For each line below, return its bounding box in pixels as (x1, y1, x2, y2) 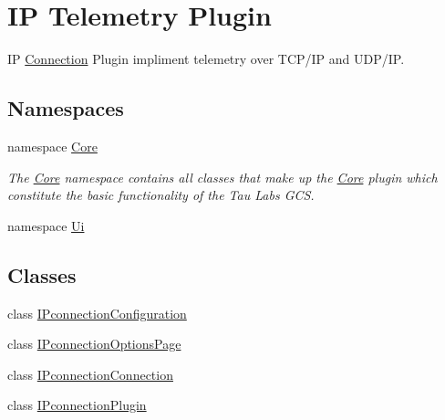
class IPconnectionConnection (7, 364, 173, 383)
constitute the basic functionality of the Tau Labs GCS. (7, 185, 315, 205)
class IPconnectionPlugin (7, 395, 147, 415)
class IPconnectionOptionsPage (7, 334, 181, 353)
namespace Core (7, 136, 98, 155)
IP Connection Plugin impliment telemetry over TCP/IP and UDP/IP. (7, 49, 405, 68)
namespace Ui (7, 215, 85, 235)
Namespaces (7, 94, 124, 122)
